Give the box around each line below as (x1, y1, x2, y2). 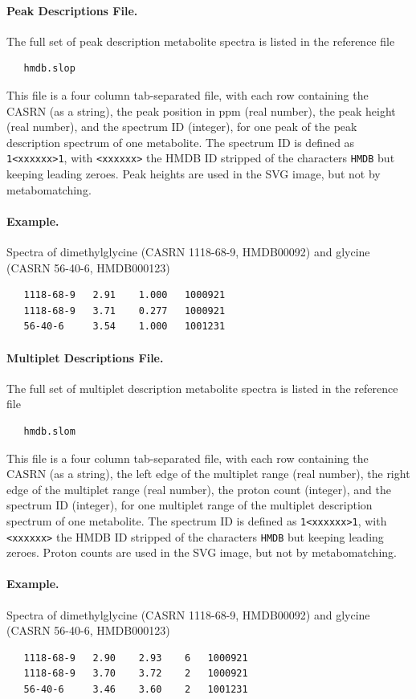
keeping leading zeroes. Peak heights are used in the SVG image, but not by (6, 166, 381, 182)
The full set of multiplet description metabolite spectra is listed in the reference (6, 379, 398, 396)
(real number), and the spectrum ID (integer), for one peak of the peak (6, 118, 357, 135)
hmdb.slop (23, 63, 75, 75)
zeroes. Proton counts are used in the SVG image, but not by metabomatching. (6, 544, 397, 561)
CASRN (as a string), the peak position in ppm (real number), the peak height (6, 102, 396, 119)
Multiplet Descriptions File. (6, 349, 164, 366)
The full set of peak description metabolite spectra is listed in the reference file (6, 32, 395, 49)
